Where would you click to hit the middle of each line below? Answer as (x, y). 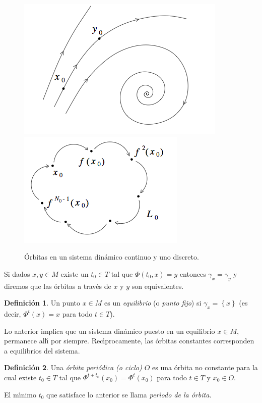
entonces (193, 273)
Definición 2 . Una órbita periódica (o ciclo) (73, 367)
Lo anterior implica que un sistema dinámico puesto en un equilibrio (110, 331)
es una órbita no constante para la (205, 367)
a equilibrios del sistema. (42, 350)
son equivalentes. (158, 286)
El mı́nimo (20, 394)
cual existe (20, 377)
